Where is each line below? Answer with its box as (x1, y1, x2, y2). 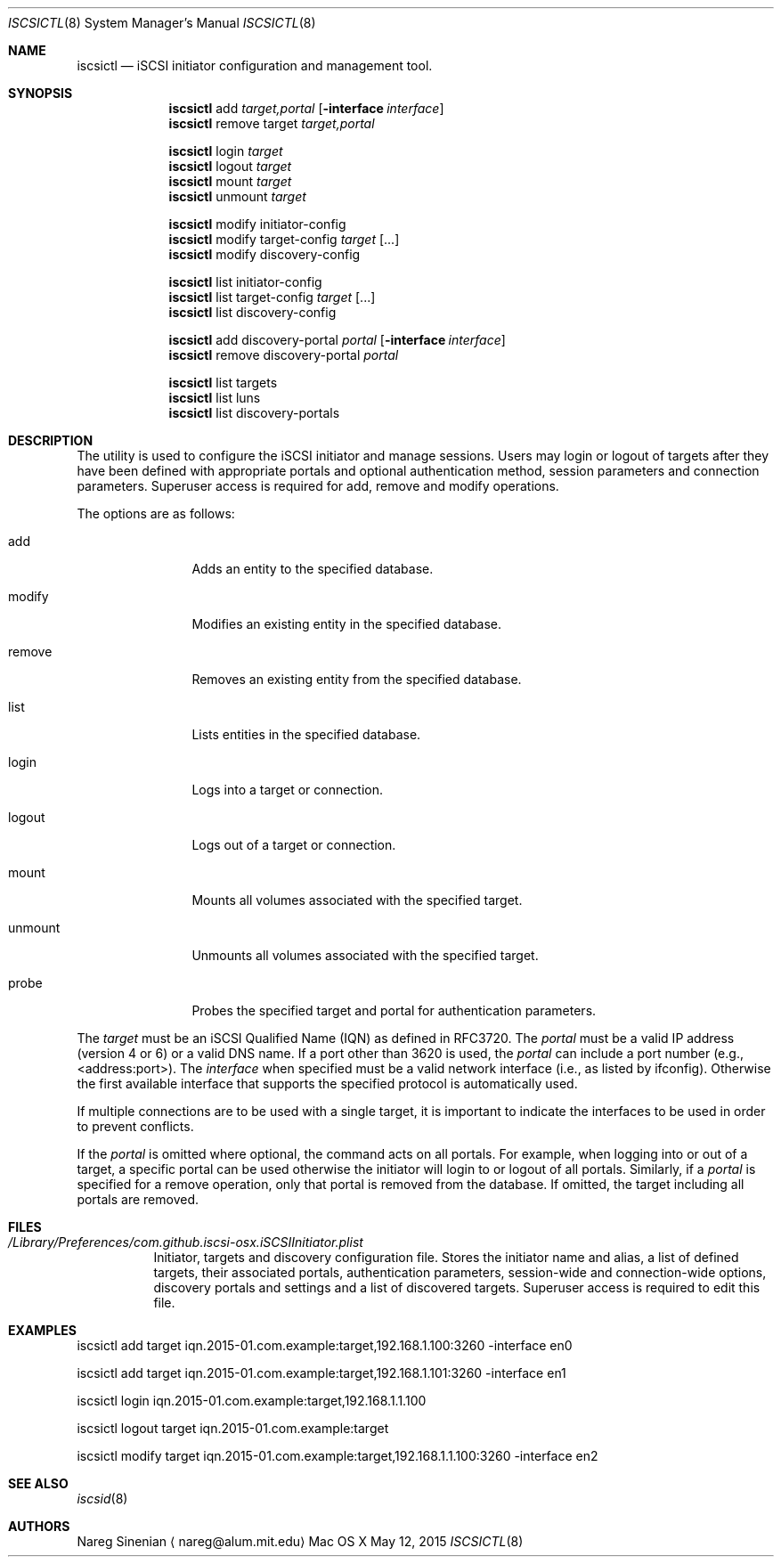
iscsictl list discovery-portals (168, 405, 340, 420)
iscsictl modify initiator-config (168, 216, 346, 232)
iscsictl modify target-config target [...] (168, 232, 400, 247)
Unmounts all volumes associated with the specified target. (191, 948, 539, 963)
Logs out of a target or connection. (191, 837, 396, 852)
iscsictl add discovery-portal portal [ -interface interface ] (168, 332, 506, 347)
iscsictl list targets (168, 375, 278, 390)
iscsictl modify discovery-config (168, 247, 361, 262)
